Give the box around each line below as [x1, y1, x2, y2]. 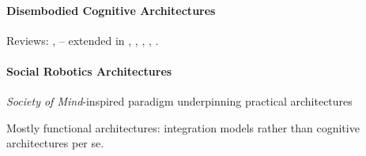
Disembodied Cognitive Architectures [6, 2, 216, 18]
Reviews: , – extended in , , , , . [6, 32, 159, 48]
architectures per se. [6, 135, 104, 151]
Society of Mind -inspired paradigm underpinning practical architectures [6, 93, 353, 110]
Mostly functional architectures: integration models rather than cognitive [6, 119, 360, 136]
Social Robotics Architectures [6, 62, 172, 79]
